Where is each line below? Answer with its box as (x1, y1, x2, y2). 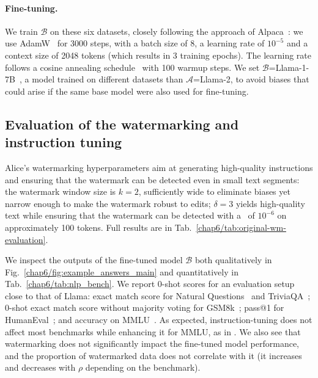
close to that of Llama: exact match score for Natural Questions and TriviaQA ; (5, 289, 311, 302)
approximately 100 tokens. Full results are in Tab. (5, 220, 192, 233)
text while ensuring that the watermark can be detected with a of (5, 209, 255, 222)
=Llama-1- (268, 60, 309, 73)
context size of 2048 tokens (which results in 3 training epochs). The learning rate (5, 48, 312, 61)
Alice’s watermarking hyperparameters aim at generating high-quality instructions (5, 161, 313, 173)
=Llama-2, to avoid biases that (193, 73, 309, 85)
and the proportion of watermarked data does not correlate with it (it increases (5, 349, 302, 362)
